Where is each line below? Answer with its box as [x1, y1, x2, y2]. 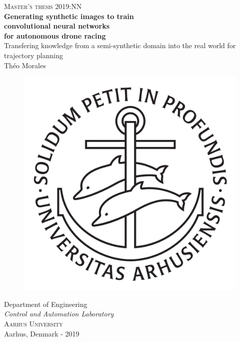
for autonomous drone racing [4, 30, 106, 41]
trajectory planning [4, 50, 63, 60]
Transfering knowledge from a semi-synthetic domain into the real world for [4, 40, 236, 51]
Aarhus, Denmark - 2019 [4, 328, 79, 338]
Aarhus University [4, 318, 63, 328]
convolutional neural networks [4, 21, 110, 31]
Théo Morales [4, 60, 46, 70]
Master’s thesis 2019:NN [4, 1, 82, 11]
